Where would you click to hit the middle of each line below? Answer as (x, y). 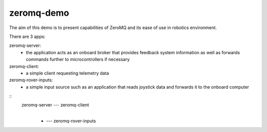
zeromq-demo (39, 13)
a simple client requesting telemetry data (67, 73)
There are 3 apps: (27, 36)
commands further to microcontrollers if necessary (78, 60)
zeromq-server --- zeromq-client (55, 105)
